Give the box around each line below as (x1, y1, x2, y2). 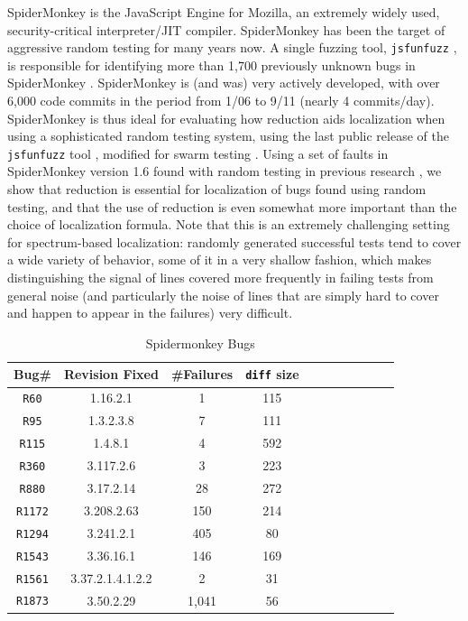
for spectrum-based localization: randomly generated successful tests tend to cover (7, 232, 462, 251)
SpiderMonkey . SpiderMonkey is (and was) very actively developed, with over (7, 73, 440, 92)
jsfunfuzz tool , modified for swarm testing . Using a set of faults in (7, 144, 389, 162)
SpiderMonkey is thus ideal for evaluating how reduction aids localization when (7, 108, 445, 127)
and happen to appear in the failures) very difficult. (7, 303, 293, 322)
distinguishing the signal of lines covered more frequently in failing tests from (7, 268, 434, 287)
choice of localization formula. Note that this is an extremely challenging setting (7, 215, 450, 234)
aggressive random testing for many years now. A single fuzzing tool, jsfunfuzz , (7, 38, 457, 57)
